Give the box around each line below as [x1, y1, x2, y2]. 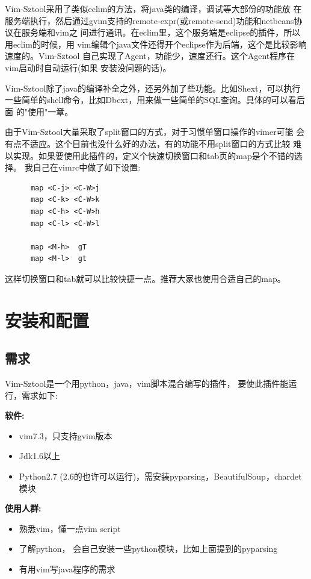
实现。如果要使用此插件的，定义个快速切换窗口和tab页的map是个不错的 [13, 149, 294, 161]
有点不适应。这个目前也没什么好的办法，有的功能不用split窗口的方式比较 [5, 137, 291, 149]
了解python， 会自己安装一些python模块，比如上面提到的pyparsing [19, 542, 278, 555]
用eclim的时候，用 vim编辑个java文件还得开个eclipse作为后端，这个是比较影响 [5, 37, 307, 50]
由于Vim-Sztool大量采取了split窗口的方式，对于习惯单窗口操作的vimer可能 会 [5, 125, 305, 138]
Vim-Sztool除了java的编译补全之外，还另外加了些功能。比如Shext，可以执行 [5, 81, 301, 94]
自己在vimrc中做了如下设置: [32, 161, 141, 174]
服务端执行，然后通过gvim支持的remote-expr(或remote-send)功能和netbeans [5, 14, 294, 27]
